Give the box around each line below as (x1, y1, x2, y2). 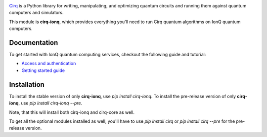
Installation (9, 80, 44, 89)
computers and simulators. (9, 10, 64, 16)
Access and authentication (21, 61, 76, 67)
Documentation (9, 38, 58, 47)
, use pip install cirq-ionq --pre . (18, 100, 83, 106)
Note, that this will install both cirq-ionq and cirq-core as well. (9, 109, 134, 115)
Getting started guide (21, 67, 65, 73)
